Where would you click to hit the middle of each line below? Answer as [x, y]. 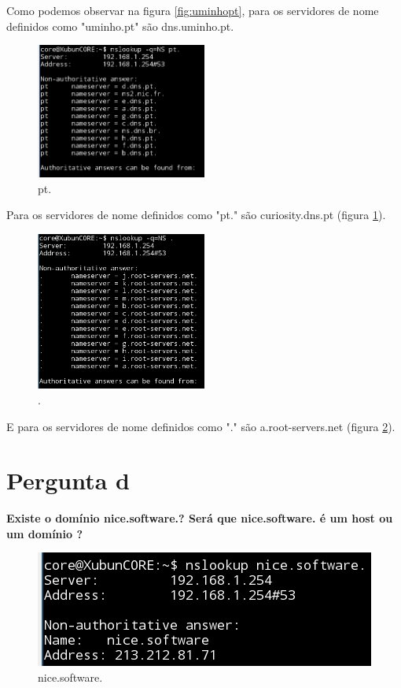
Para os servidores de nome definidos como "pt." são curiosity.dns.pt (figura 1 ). [196, 215]
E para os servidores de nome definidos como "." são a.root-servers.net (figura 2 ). [201, 426]
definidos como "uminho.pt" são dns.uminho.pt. [120, 26]
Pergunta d [68, 480]
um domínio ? [45, 533]
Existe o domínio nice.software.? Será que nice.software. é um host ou [200, 518]
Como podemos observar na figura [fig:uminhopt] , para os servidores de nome [193, 10]
